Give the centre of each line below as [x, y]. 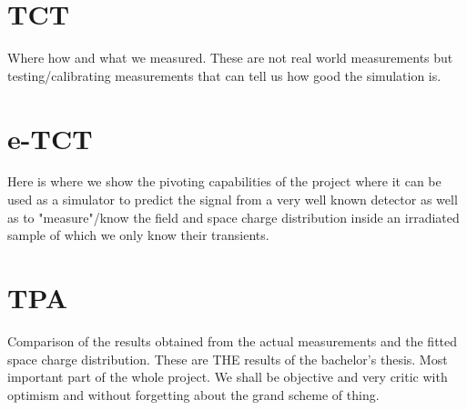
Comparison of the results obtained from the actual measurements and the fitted [233, 340]
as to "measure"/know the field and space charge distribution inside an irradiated [233, 217]
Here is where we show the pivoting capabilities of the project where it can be [224, 181]
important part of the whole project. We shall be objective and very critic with [228, 377]
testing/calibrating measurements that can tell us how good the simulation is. [224, 75]
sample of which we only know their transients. [138, 235]
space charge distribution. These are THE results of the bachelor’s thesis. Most [228, 359]
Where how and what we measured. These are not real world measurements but [230, 58]
